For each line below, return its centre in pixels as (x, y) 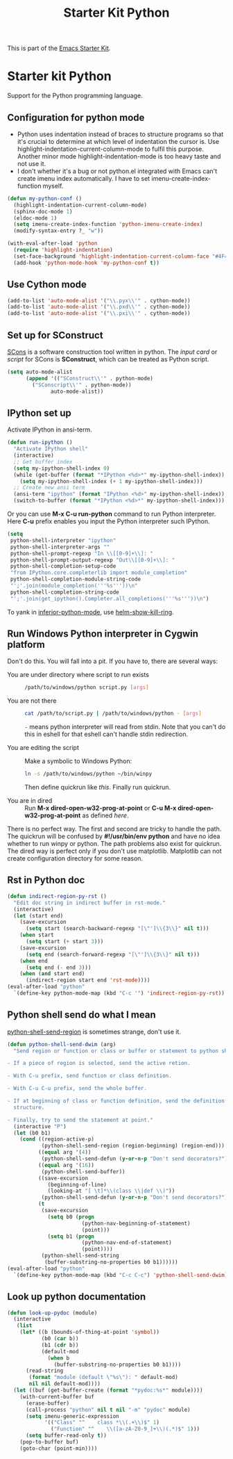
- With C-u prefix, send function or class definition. (89, 1076)
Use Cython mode (47, 285)
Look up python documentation (77, 1297)
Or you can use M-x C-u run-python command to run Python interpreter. (112, 514)
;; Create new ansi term (49, 488)
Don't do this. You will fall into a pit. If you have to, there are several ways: (113, 661)
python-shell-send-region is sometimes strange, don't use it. (94, 1032)
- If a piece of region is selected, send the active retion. (99, 1063)
